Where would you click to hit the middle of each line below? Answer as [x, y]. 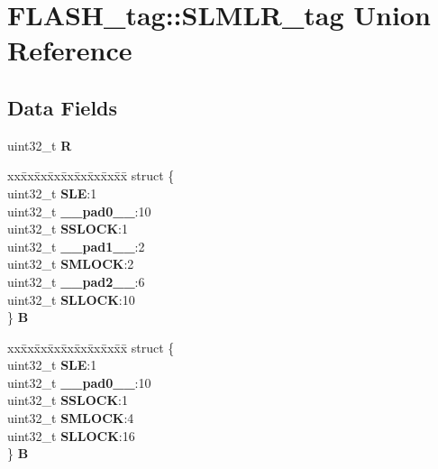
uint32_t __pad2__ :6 [76, 281]
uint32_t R [40, 145]
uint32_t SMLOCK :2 [71, 264]
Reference [70, 50]
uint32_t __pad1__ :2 [76, 246]
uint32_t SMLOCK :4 [71, 418]
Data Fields [63, 107]
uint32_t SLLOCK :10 [71, 299]
